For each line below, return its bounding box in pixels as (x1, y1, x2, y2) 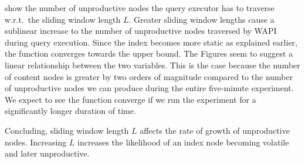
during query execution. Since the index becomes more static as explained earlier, (5, 36, 297, 48)
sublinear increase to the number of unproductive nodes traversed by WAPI (5, 25, 277, 37)
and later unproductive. (5, 147, 90, 159)
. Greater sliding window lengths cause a (128, 13, 274, 25)
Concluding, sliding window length (5, 124, 129, 136)
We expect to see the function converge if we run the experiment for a (5, 93, 256, 105)
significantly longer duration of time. (5, 105, 136, 117)
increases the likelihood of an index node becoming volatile (77, 136, 289, 148)
